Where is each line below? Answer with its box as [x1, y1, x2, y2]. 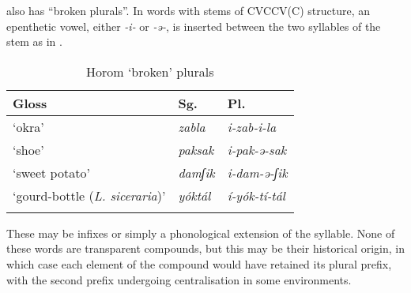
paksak [178, 140, 214, 159]
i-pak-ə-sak [227, 140, 287, 159]
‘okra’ [13, 117, 44, 136]
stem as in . [6, 33, 62, 50]
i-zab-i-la [227, 117, 277, 136]
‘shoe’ [13, 140, 44, 159]
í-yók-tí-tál [227, 186, 285, 205]
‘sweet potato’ [13, 163, 90, 182]
